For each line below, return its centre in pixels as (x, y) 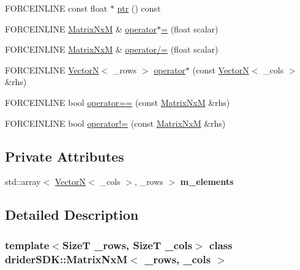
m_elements (207, 182)
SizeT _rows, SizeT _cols (127, 245)
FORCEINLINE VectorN (52, 69)
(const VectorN (221, 69)
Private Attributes (65, 156)
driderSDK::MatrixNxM (66, 259)
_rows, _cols (177, 259)
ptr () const (139, 8)
